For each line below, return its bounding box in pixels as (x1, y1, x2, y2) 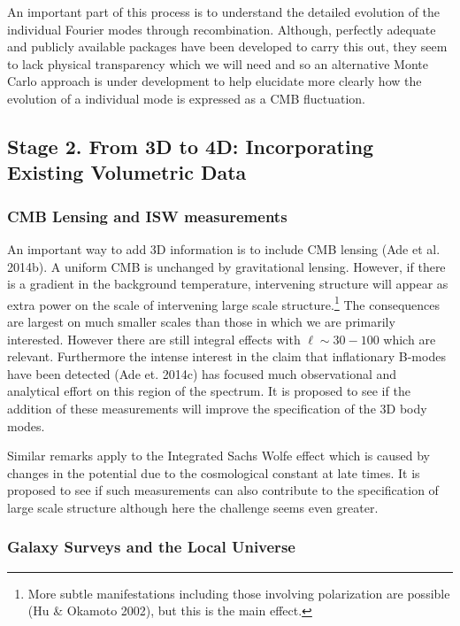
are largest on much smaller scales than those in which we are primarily (7, 312, 395, 330)
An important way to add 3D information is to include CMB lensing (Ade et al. (7, 239, 441, 258)
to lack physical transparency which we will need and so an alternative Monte (7, 54, 428, 73)
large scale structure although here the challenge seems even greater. (7, 498, 379, 516)
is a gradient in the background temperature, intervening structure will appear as (7, 274, 448, 293)
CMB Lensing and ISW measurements (7, 205, 287, 227)
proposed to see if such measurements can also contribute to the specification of (7, 481, 439, 499)
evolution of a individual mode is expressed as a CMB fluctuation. (7, 89, 366, 107)
